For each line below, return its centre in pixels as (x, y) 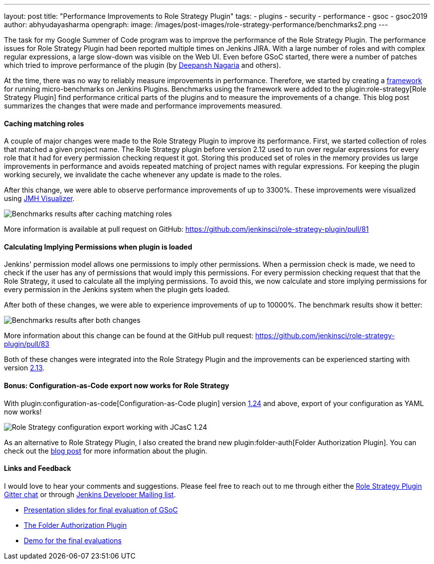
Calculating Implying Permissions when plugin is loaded (98, 247)
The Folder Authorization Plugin (75, 525)
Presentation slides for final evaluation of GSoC (101, 510)
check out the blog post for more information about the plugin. (106, 451)
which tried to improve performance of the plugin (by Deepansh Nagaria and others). (142, 65)
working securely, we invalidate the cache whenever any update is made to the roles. (143, 175)
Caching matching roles (44, 123)
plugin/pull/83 (27, 344)
